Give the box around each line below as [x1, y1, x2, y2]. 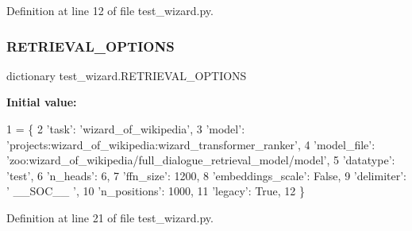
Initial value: [6, 94, 77, 110]
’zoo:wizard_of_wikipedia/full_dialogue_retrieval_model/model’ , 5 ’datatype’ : [6, 152, 395, 168]
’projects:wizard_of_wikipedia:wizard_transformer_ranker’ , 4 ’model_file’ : [6, 136, 375, 152]
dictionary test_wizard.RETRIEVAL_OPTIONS [6, 67, 247, 83]
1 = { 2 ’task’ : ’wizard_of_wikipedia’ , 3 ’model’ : [6, 121, 245, 137]
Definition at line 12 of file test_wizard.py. [6, 2, 214, 18]
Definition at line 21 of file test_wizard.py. [6, 209, 214, 225]
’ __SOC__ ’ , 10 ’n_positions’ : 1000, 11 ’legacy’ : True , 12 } [6, 183, 305, 199]
